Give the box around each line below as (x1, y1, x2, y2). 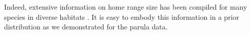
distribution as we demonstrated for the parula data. (4, 21, 168, 32)
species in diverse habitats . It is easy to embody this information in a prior (4, 11, 239, 22)
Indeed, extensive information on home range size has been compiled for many (4, 2, 247, 12)
